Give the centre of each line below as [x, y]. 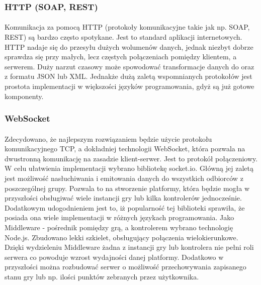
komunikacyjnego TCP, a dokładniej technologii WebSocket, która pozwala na [125, 149]
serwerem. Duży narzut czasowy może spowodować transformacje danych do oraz [129, 66]
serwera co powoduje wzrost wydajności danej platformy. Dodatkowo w [114, 257]
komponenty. [24, 96]
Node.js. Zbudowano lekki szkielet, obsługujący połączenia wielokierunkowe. [121, 237]
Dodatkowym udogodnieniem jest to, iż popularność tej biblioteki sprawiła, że [125, 207]
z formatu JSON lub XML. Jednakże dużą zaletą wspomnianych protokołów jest [128, 76]
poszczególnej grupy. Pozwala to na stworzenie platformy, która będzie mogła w [127, 188]
